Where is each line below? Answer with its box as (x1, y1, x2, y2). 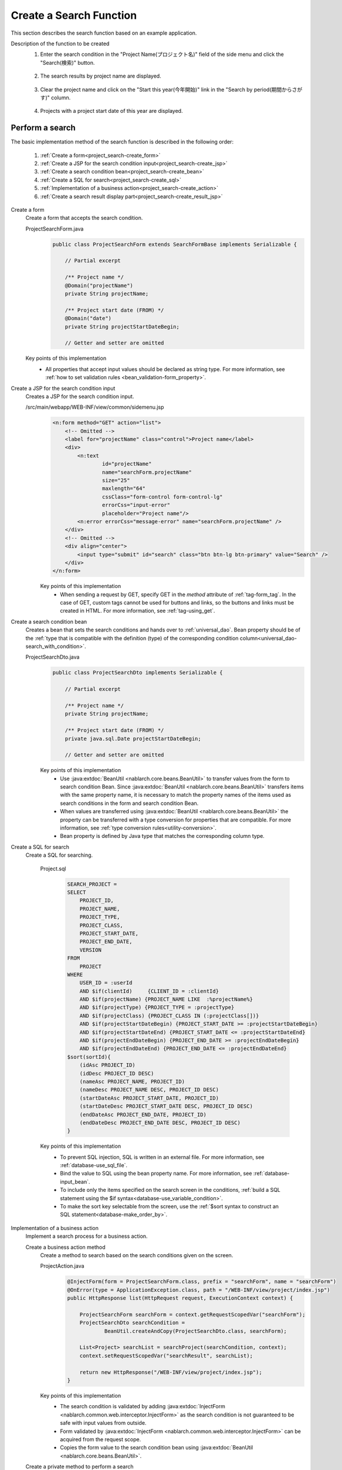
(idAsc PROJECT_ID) (79, 1062, 136, 1068)
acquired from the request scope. (60, 1435, 141, 1443)
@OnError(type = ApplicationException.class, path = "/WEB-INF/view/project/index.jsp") (67, 1287, 331, 1293)
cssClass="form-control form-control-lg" (101, 493, 223, 500)
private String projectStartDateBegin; (65, 323, 180, 330)
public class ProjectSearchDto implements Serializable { (52, 669, 223, 676)
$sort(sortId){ (67, 1053, 111, 1060)
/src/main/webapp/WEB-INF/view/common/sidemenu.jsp (25, 403, 164, 411)
